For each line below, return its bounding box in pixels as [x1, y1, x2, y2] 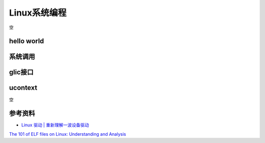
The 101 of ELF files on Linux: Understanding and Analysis [9, 131, 126, 137]
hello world [9, 37, 44, 45]
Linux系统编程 [9, 7, 67, 18]
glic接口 [9, 68, 34, 77]
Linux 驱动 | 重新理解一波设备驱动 [21, 122, 89, 128]
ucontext [9, 83, 38, 92]
